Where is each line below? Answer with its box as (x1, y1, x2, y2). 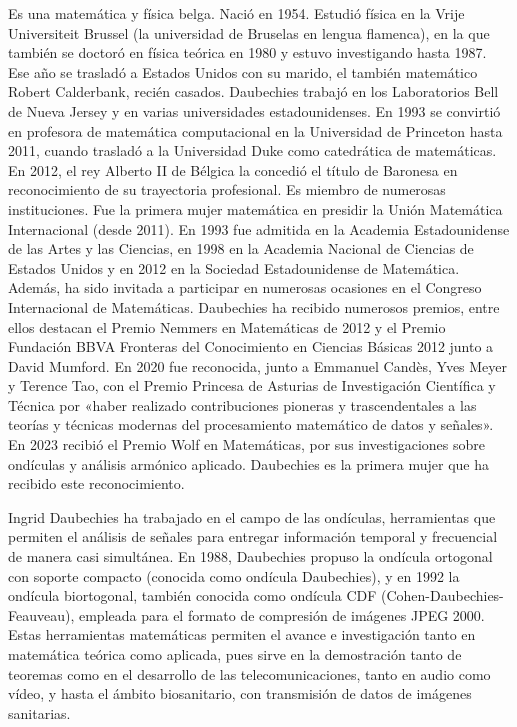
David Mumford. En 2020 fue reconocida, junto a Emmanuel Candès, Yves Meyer (8, 355, 508, 376)
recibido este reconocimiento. (8, 473, 185, 494)
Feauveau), (8, 604, 75, 625)
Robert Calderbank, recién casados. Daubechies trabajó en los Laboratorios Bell (8, 81, 499, 102)
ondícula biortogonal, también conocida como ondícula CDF (8, 585, 377, 606)
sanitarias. (8, 702, 71, 723)
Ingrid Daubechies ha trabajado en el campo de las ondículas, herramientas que (8, 506, 496, 527)
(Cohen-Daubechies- (381, 585, 504, 606)
